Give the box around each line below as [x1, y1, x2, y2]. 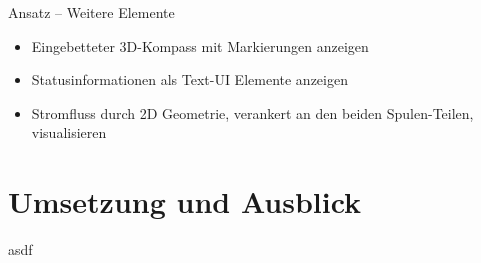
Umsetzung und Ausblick [8, 181, 362, 222]
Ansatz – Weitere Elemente [8, 2, 175, 22]
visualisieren [31, 122, 107, 143]
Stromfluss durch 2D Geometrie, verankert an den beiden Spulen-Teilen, [31, 102, 474, 123]
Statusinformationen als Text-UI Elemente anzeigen [31, 69, 348, 90]
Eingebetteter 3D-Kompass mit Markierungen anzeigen [31, 35, 369, 56]
